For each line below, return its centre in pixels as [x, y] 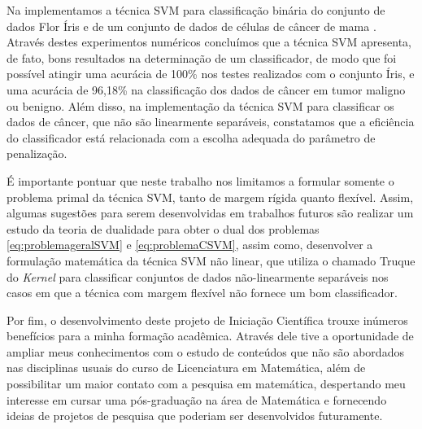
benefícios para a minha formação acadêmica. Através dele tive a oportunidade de [210, 336]
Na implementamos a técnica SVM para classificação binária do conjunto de [196, 10]
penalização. [37, 153]
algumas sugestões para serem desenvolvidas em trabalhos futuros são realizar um [210, 213]
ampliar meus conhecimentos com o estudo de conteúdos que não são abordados [205, 351]
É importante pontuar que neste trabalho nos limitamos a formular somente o [200, 180]
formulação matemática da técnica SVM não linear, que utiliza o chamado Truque [211, 260]
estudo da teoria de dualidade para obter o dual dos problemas [163, 228]
